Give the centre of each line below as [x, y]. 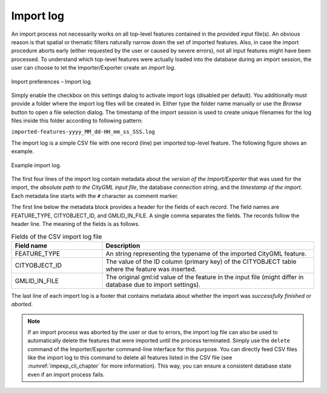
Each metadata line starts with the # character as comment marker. [95, 196]
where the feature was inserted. [151, 269]
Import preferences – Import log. [52, 81]
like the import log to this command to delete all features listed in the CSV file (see [130, 358]
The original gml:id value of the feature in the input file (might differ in [205, 277]
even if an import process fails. [66, 374]
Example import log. [36, 165]
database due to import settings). [153, 285]
